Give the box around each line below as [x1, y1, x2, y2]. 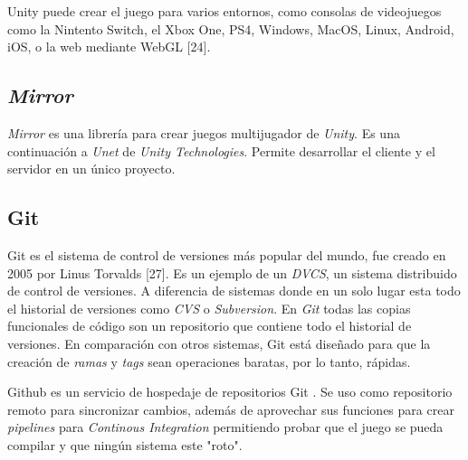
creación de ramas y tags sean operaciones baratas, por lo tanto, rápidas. [7, 352, 411, 371]
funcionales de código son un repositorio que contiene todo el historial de [7, 316, 412, 335]
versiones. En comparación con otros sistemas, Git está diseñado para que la [7, 333, 431, 352]
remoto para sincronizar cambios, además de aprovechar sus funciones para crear [7, 399, 454, 418]
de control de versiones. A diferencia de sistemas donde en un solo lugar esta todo [7, 281, 461, 300]
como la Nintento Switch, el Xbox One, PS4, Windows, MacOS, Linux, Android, [7, 19, 454, 38]
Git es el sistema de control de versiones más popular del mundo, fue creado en [7, 245, 446, 264]
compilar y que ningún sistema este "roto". [7, 435, 243, 454]
